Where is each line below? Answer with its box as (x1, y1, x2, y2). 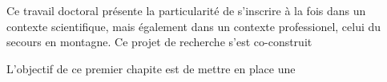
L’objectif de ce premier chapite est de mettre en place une (6, 60, 296, 76)
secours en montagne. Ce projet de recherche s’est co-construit (6, 33, 312, 50)
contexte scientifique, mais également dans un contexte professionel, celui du (6, 18, 381, 34)
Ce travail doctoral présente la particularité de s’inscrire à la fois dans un (6, 2, 366, 18)
